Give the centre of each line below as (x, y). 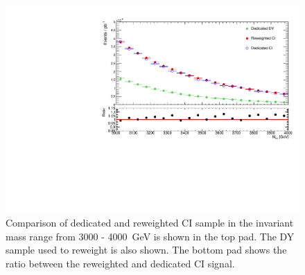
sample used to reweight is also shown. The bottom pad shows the (146, 250)
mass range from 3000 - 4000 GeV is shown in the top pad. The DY (150, 236)
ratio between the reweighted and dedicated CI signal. (120, 264)
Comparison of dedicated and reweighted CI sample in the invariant (150, 223)
